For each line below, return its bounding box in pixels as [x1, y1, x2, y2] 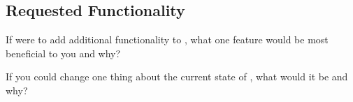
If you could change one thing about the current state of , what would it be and [6, 69, 348, 84]
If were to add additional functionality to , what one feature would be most [6, 32, 329, 47]
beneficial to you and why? [6, 45, 121, 60]
